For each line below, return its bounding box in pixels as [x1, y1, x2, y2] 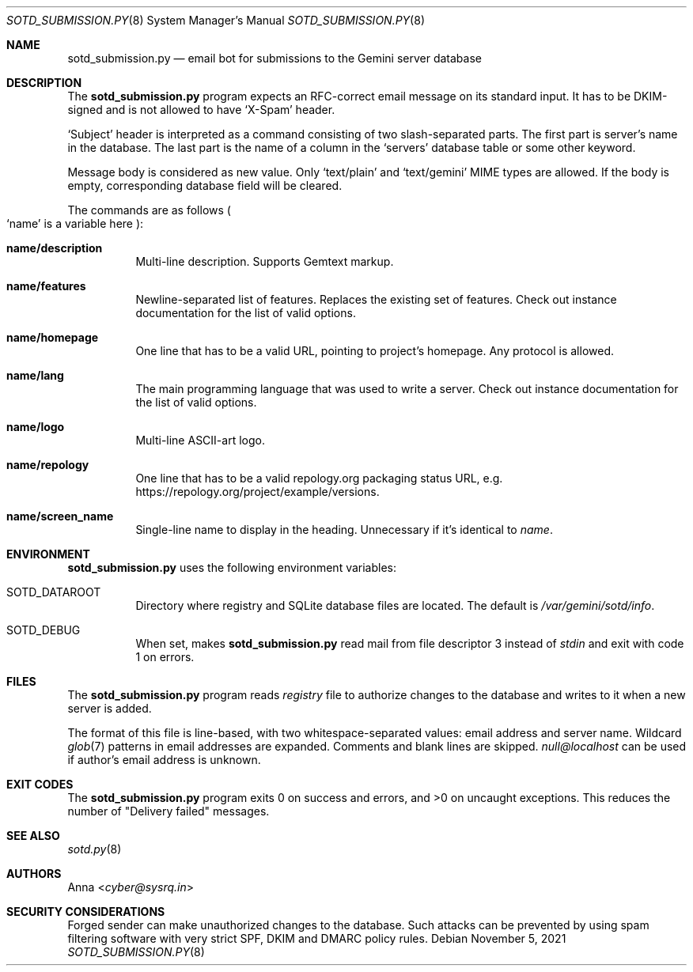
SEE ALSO [6, 829, 60, 842]
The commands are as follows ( [67, 203, 231, 217]
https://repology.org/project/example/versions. [135, 485, 380, 498]
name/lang [6, 369, 64, 382]
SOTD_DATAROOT [6, 585, 101, 599]
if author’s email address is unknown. [67, 753, 261, 766]
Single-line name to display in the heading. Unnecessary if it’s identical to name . [135, 523, 553, 536]
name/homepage [6, 331, 99, 344]
